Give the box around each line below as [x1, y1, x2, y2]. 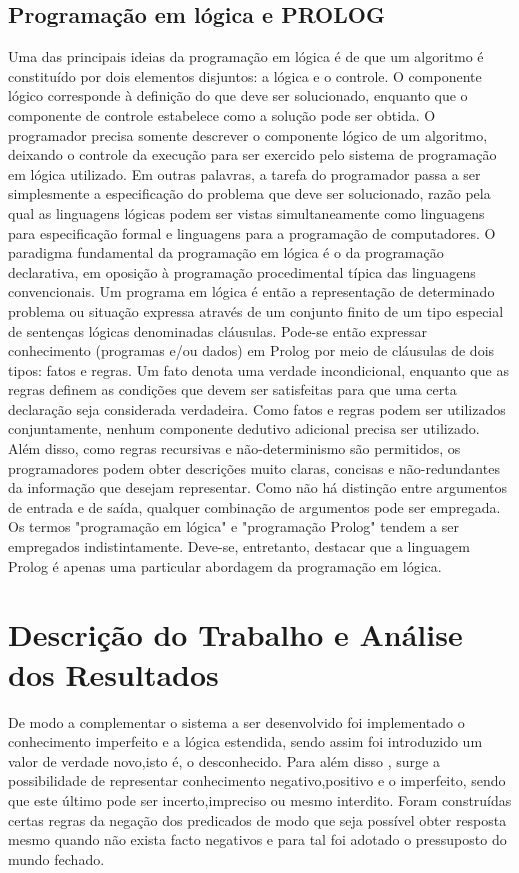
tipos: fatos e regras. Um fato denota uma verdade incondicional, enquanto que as [8, 359, 509, 380]
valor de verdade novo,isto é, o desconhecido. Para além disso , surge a [8, 750, 440, 771]
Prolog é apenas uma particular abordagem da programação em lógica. [8, 555, 442, 576]
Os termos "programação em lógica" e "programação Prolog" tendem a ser [8, 516, 459, 537]
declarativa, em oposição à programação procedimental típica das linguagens [8, 261, 476, 282]
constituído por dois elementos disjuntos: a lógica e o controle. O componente [8, 65, 482, 86]
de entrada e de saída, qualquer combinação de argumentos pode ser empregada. [8, 496, 501, 517]
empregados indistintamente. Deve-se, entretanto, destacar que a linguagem [8, 536, 470, 557]
